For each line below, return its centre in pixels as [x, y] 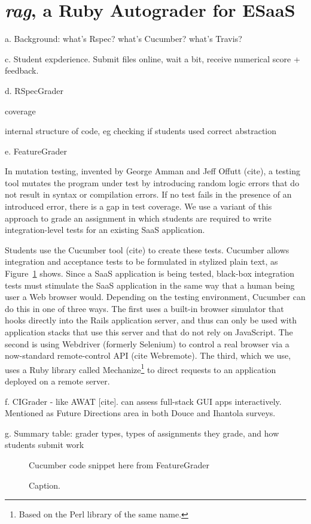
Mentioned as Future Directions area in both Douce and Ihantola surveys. [140, 413]
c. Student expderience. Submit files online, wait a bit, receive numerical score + [153, 58]
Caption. [45, 485]
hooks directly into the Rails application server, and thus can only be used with [151, 320]
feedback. [22, 70]
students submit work [45, 445]
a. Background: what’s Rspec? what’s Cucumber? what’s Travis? [124, 39]
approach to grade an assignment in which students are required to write [138, 218]
